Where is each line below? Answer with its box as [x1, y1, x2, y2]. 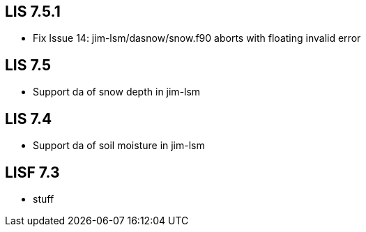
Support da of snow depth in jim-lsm [33, 86, 201, 98]
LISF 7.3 [5, 163, 60, 181]
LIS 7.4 [5, 109, 52, 127]
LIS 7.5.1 [5, 3, 61, 20]
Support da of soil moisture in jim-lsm [33, 139, 205, 152]
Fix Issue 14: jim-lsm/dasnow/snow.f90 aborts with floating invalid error [33, 32, 361, 45]
